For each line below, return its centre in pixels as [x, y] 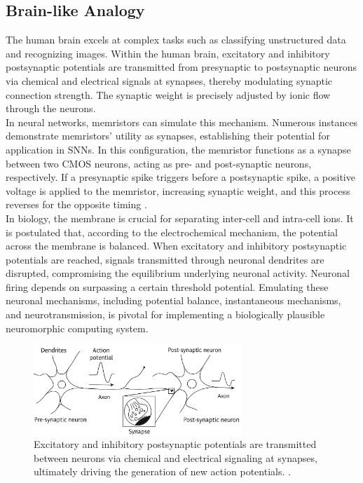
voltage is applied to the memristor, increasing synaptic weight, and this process [178, 190]
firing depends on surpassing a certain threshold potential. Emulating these [167, 286]
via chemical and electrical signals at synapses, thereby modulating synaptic [169, 80]
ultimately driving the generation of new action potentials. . [162, 471]
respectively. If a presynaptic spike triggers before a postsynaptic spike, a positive [180, 177]
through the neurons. [51, 108]
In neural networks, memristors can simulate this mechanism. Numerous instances [182, 122]
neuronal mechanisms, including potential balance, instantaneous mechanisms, [173, 300]
